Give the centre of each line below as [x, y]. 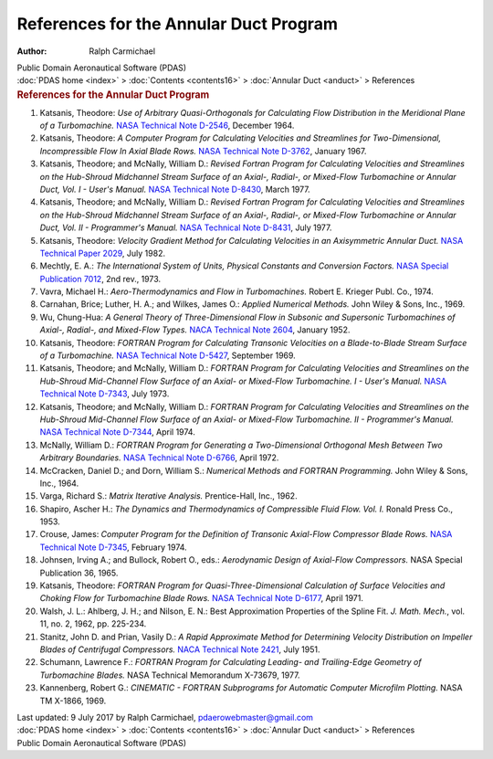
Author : [32, 51]
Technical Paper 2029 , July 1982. [103, 253]
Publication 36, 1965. [79, 573]
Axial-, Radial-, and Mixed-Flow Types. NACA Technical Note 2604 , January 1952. [195, 330]
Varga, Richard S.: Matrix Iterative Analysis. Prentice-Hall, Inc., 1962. [168, 496]
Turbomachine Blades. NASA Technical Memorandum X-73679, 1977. [170, 675]
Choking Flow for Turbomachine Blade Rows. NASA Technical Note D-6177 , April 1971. [202, 598]
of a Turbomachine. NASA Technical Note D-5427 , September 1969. [168, 355]
